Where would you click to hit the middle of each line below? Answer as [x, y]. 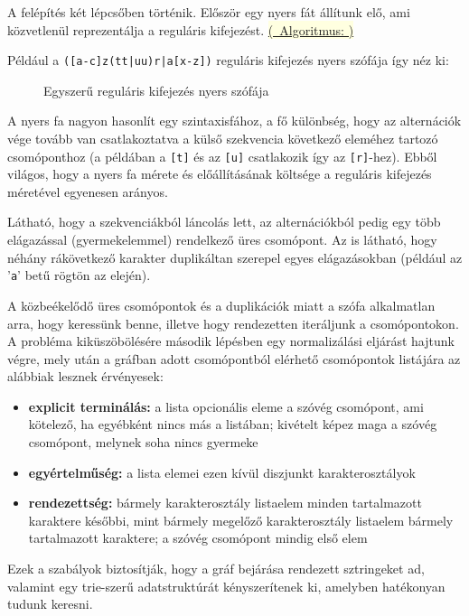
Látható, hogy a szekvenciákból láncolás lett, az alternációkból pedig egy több [224, 222]
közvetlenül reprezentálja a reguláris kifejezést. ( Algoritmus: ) [181, 29]
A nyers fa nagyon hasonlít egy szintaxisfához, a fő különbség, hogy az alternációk [234, 121]
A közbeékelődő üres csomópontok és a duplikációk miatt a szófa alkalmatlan [221, 305]
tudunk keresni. [50, 604]
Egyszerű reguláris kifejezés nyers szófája [156, 90]
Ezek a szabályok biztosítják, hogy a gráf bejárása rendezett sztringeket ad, [216, 569]
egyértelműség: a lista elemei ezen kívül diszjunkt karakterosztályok [222, 472]
